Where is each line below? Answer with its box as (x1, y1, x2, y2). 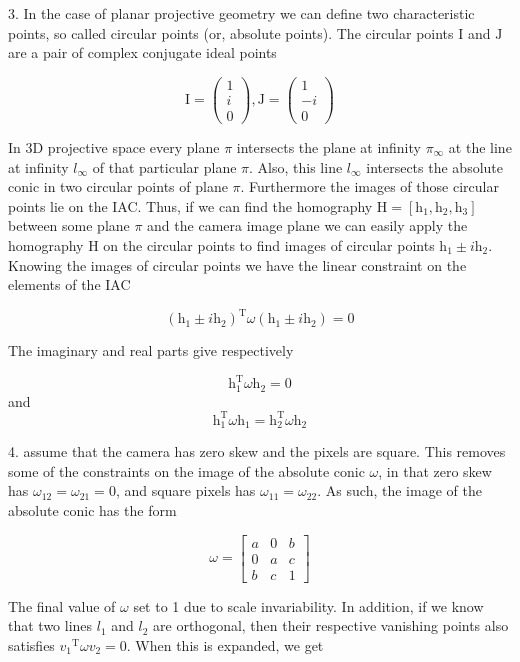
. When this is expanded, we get (126, 634, 324, 655)
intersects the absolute (366, 156, 503, 177)
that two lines (8, 615, 93, 636)
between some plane (8, 215, 130, 236)
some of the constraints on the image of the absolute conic (8, 460, 365, 481)
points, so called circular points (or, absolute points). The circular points (8, 22, 454, 43)
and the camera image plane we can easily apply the (147, 215, 468, 236)
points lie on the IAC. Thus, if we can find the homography (8, 195, 373, 216)
